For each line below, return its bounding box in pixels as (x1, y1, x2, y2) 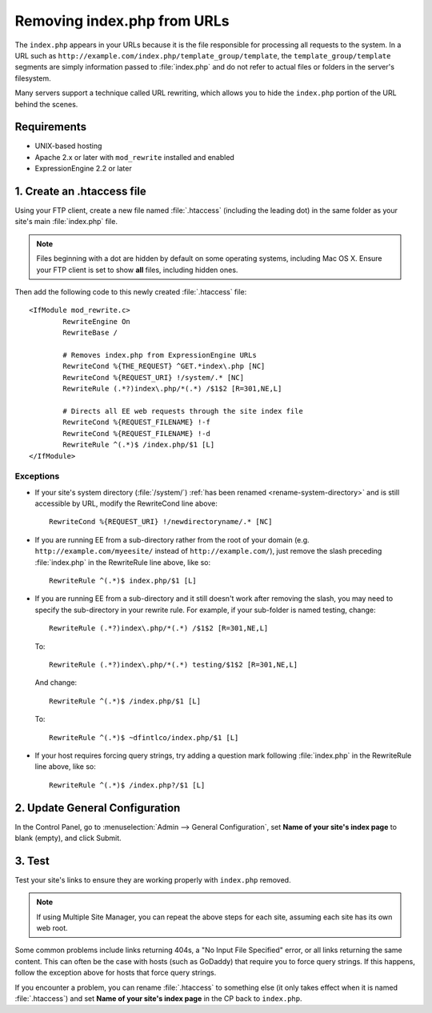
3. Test (14, 854, 50, 867)
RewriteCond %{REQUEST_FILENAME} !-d (62, 429, 211, 438)
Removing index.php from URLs (14, 12, 230, 30)
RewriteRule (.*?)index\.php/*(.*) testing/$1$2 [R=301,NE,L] (49, 660, 298, 669)
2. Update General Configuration (14, 801, 181, 815)
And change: (34, 678, 78, 687)
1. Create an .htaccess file (14, 185, 147, 198)
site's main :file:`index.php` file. (14, 217, 118, 226)
